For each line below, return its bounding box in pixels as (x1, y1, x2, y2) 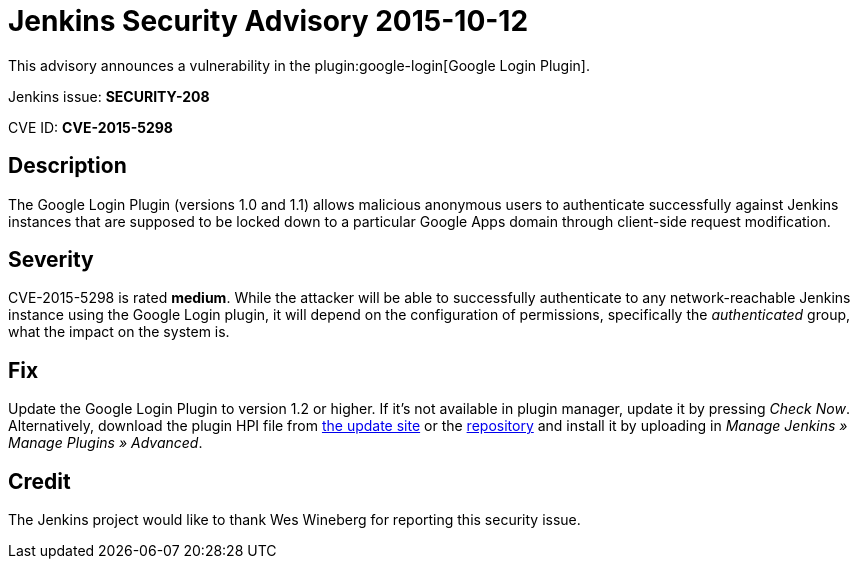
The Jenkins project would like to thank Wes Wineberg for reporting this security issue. (8, 511, 581, 529)
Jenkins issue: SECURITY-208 (8, 87, 210, 105)
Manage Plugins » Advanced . (8, 434, 203, 452)
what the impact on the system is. (8, 323, 230, 341)
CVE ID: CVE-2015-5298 (8, 118, 173, 136)
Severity (8, 247, 94, 273)
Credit (8, 468, 71, 494)
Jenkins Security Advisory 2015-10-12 (8, 4, 529, 38)
